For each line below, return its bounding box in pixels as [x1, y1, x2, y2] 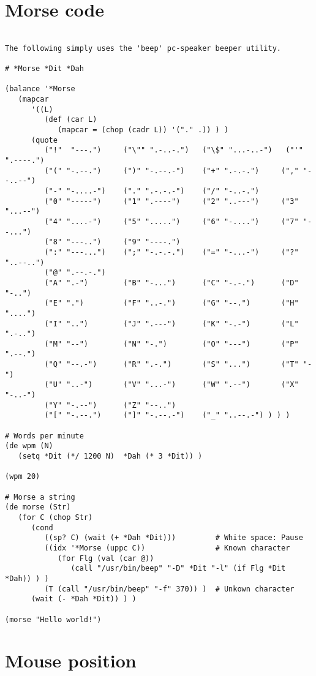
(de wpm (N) [5, 441, 53, 451]
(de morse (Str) [5, 503, 71, 512]
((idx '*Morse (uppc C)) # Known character [44, 543, 290, 552]
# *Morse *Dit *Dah [5, 64, 84, 73]
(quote [31, 135, 58, 145]
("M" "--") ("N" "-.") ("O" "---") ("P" [44, 339, 299, 348]
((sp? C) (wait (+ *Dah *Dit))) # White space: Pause [44, 533, 303, 543]
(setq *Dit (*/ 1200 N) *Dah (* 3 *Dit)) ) [18, 452, 203, 461]
